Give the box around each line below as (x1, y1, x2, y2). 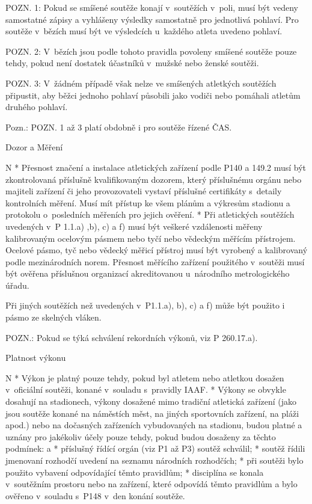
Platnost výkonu (5, 351, 66, 364)
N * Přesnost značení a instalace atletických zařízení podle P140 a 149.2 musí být (5, 161, 307, 173)
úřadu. (5, 278, 29, 291)
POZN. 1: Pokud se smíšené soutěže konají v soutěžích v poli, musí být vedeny (5, 1, 298, 13)
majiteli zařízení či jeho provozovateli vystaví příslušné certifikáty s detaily (5, 185, 282, 197)
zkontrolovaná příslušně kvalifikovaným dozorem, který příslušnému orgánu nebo (5, 173, 302, 185)
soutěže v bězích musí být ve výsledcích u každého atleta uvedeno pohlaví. (5, 25, 283, 37)
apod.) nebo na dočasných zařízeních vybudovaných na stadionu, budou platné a (5, 419, 302, 431)
